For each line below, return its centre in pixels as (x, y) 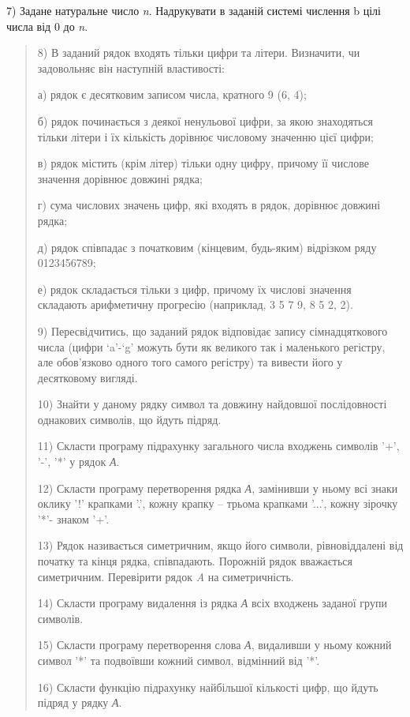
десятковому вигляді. (88, 377)
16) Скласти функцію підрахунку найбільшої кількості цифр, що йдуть (208, 687)
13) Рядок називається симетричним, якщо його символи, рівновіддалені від (220, 545)
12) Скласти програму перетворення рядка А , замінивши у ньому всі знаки (218, 488)
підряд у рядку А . (80, 702)
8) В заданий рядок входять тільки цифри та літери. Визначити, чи (199, 53)
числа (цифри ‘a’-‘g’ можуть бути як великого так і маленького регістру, (211, 346)
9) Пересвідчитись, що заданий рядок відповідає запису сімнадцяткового (212, 330)
